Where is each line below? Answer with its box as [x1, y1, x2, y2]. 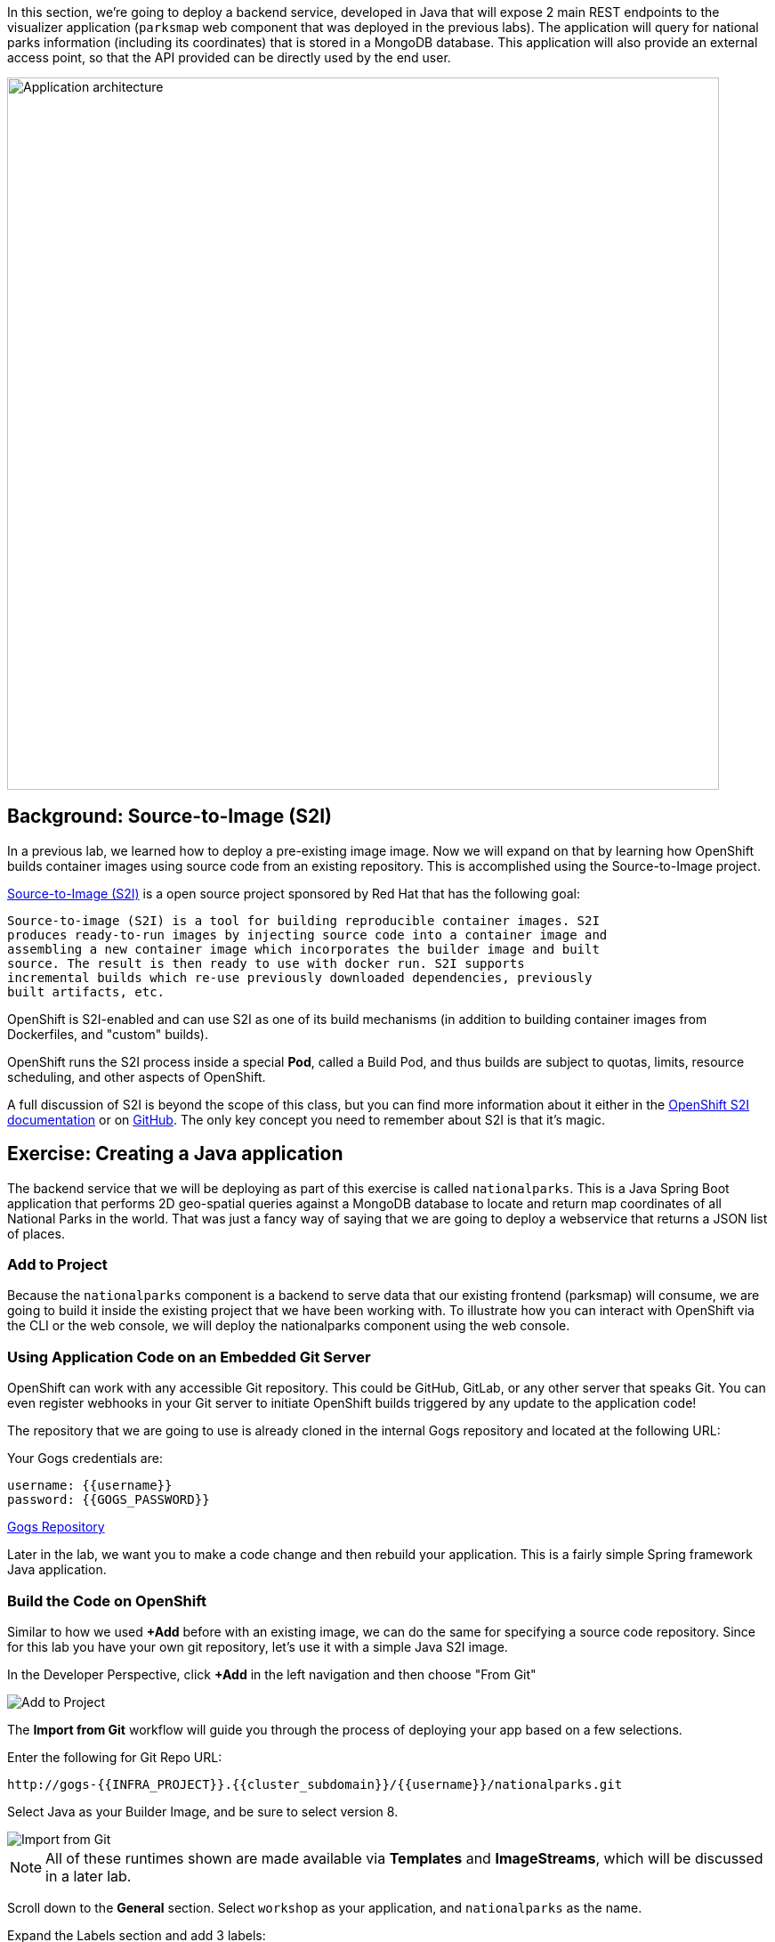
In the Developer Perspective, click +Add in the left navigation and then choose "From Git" [7, 1666, 537, 1682]
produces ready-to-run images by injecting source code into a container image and [7, 927, 608, 942]
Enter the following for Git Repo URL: [7, 1749, 222, 1765]
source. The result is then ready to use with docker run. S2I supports [7, 955, 525, 971]
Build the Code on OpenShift [7, 1591, 207, 1610]
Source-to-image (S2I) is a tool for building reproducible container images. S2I [7, 913, 600, 928]
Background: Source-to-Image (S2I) [7, 805, 333, 828]
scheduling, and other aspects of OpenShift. [7, 1069, 266, 1085]
